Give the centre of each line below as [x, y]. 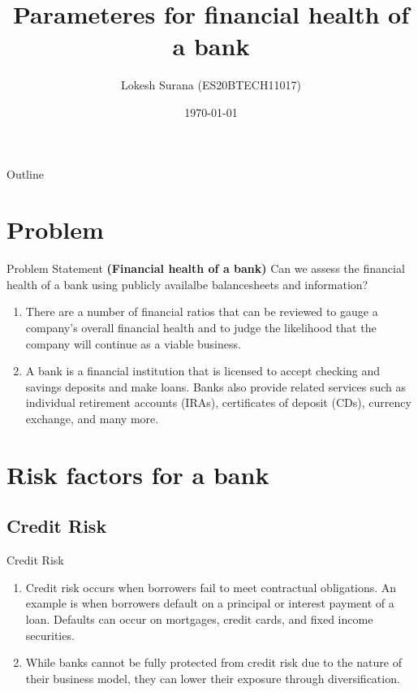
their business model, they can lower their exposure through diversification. [213, 678]
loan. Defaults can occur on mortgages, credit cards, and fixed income [199, 618]
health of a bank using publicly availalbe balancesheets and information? [187, 284]
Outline [25, 173]
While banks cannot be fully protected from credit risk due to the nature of [213, 662]
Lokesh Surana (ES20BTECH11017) [211, 85]
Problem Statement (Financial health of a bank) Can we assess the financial [206, 268]
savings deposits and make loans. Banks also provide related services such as [215, 386]
